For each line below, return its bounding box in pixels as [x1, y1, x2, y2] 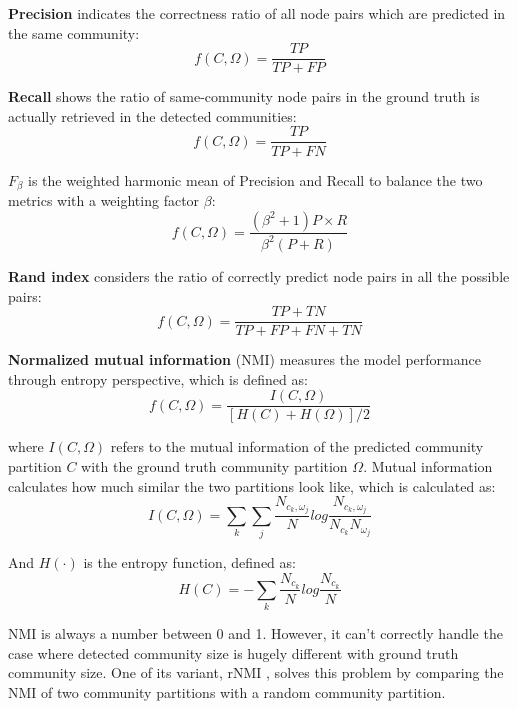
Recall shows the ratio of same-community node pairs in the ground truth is [8, 86, 480, 107]
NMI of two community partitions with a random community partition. [8, 682, 446, 703]
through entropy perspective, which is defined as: [8, 368, 308, 389]
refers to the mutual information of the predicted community [110, 436, 484, 457]
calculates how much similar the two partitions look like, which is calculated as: [8, 475, 496, 496]
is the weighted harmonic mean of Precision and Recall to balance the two [28, 169, 483, 190]
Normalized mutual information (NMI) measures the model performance [8, 349, 481, 370]
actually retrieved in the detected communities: [8, 105, 297, 126]
